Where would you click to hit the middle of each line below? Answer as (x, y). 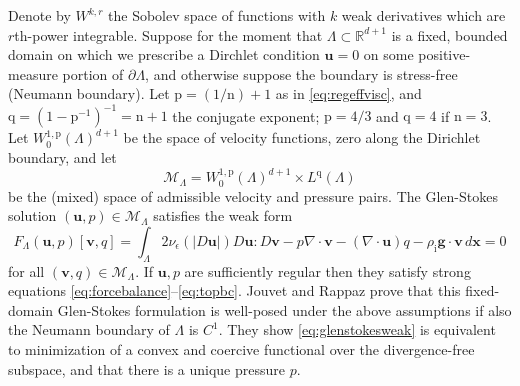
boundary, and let (62, 157)
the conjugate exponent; (246, 115)
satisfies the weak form (223, 215)
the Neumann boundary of (89, 329)
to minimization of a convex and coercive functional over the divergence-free (241, 348)
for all (26, 270)
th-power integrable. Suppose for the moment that (168, 34)
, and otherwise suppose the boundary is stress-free (301, 73)
